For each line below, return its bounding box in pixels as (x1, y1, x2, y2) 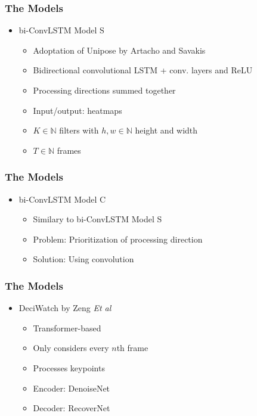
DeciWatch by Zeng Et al (18, 302, 112, 314)
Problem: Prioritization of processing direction (33, 232, 203, 245)
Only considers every (33, 342, 109, 354)
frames (57, 144, 81, 156)
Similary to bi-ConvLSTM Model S (33, 213, 162, 225)
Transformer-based (33, 321, 101, 334)
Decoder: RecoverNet (33, 402, 110, 414)
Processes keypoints (33, 361, 105, 374)
